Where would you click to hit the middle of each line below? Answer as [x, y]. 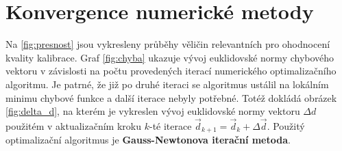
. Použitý [286, 125]
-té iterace [170, 125]
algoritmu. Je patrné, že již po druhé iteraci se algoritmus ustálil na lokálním [167, 84]
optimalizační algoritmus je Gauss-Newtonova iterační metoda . [148, 140]
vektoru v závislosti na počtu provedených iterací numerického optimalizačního [171, 71]
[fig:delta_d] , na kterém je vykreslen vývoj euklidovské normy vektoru [153, 111]
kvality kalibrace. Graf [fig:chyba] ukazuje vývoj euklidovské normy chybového [170, 57]
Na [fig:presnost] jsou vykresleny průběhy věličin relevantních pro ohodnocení [168, 44]
